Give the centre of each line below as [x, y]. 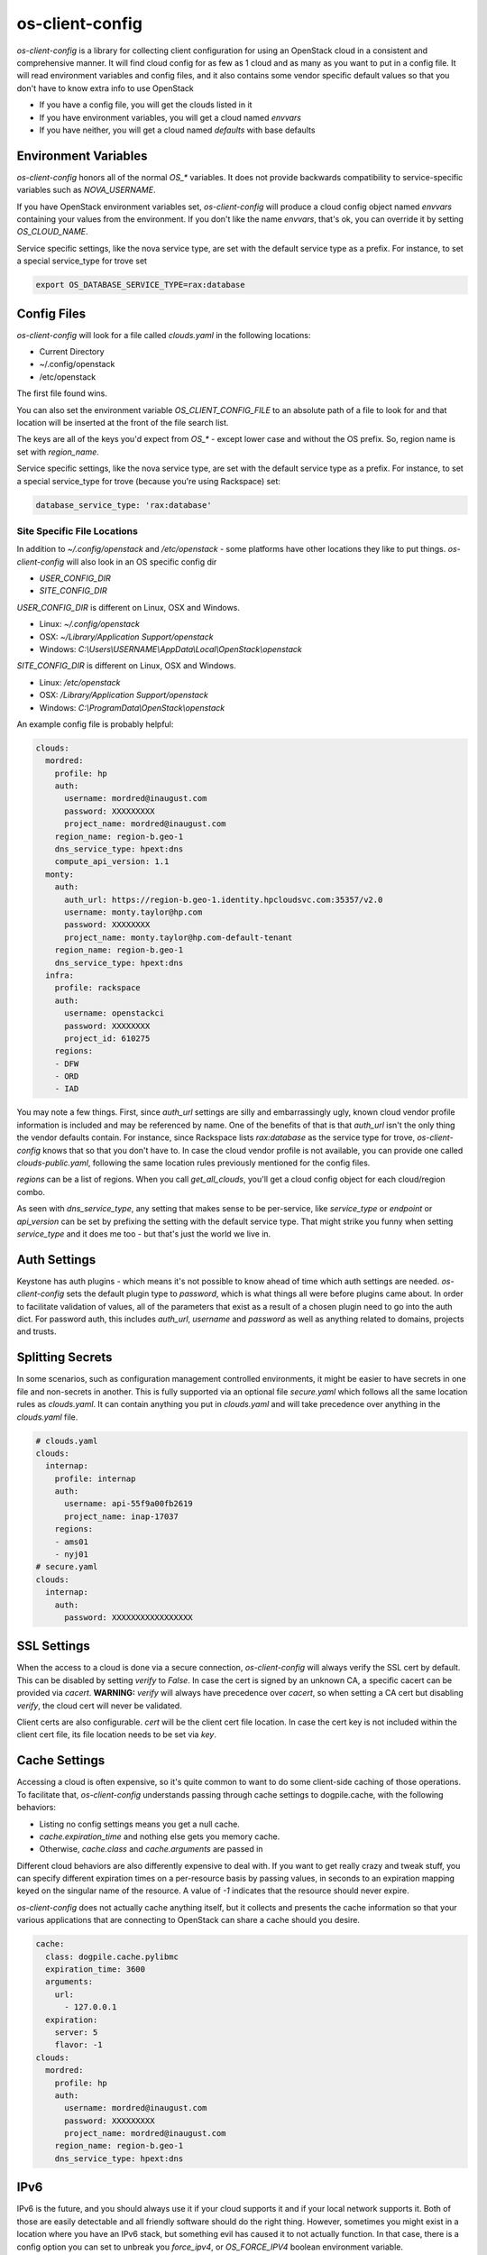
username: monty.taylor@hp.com [133, 912]
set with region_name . [58, 452]
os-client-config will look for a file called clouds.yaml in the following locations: [164, 335]
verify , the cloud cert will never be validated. [99, 1706]
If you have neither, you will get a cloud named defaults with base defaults [177, 130]
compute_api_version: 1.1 [112, 862]
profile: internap [95, 1478]
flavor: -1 [78, 2045]
